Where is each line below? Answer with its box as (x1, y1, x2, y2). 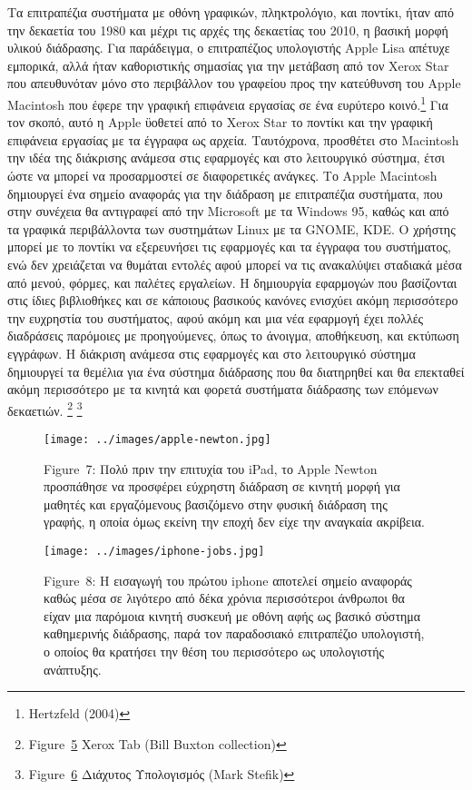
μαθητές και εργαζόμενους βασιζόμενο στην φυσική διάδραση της (44, 494, 388, 513)
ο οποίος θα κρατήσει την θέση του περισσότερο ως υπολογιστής (44, 642, 385, 661)
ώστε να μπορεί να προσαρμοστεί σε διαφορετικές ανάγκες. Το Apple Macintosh (7, 166, 438, 184)
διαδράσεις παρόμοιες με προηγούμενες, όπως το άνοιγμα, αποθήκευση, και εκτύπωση (7, 326, 459, 345)
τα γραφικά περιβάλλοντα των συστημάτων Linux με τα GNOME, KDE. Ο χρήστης (7, 219, 456, 238)
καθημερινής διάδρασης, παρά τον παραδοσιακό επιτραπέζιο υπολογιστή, (44, 624, 425, 643)
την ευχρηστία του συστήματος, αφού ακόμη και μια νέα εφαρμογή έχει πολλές (7, 308, 424, 327)
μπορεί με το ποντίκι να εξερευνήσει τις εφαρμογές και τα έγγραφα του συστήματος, (7, 237, 451, 256)
